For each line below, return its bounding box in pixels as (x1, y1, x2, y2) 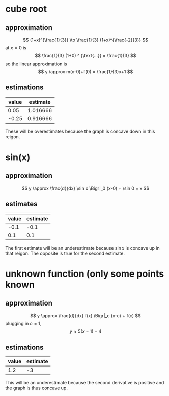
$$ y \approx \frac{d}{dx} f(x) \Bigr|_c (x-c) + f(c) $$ (30, 312, 141, 318)
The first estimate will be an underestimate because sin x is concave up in (5, 245, 160, 251)
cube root (5, 3, 47, 15)
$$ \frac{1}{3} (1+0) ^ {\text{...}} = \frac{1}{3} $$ (35, 53, 136, 58)
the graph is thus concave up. (5, 385, 68, 391)
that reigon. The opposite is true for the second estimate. (5, 250, 125, 256)
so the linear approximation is (5, 60, 67, 67)
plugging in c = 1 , (5, 320, 42, 326)
